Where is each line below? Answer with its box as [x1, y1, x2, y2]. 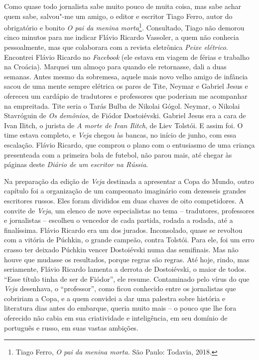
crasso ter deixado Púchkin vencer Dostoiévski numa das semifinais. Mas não [4, 244, 239, 254]
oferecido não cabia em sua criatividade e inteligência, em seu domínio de [4, 313, 228, 323]
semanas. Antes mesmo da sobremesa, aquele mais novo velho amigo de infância [4, 71, 248, 81]
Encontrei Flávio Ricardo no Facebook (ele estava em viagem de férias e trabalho [4, 51, 250, 62]
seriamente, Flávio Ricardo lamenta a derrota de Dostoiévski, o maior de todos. [4, 264, 247, 274]
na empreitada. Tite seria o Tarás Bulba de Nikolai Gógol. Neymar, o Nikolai [4, 100, 240, 111]
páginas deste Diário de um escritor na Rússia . [4, 159, 148, 170]
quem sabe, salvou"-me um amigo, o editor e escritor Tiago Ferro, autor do [4, 10, 233, 21]
